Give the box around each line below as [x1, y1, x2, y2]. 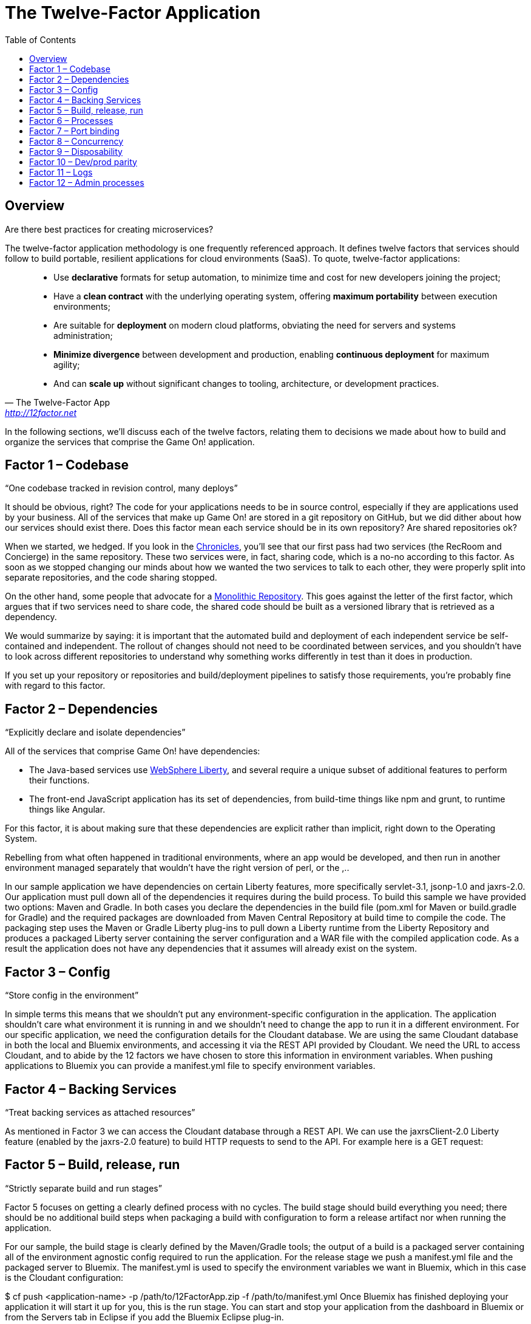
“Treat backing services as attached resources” [5, 1107, 195, 1118]
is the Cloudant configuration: [5, 1272, 124, 1283]
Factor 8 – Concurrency [29, 135, 124, 146]
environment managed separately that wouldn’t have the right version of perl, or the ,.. [5, 862, 350, 873]
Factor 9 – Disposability [29, 146, 123, 157]
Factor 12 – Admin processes [29, 177, 144, 188]
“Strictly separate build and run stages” [5, 1182, 162, 1193]
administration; [53, 330, 113, 341]
